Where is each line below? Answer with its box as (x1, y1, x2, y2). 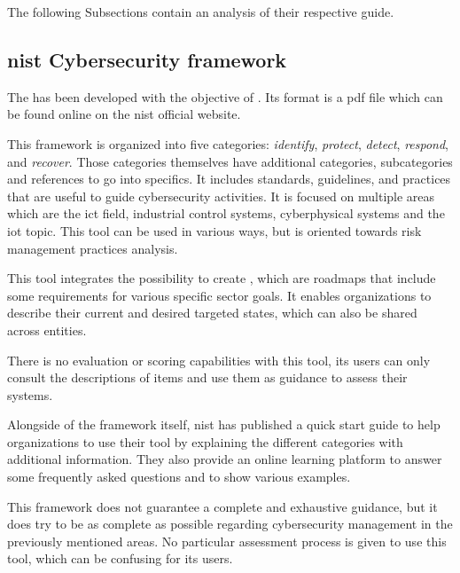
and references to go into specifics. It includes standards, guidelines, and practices (7, 169, 451, 188)
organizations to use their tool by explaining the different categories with (7, 432, 403, 451)
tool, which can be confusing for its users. (7, 549, 233, 568)
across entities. (7, 320, 87, 339)
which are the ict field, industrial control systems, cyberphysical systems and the (7, 204, 445, 223)
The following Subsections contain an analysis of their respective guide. (7, 3, 394, 20)
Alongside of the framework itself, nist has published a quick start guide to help (7, 415, 441, 434)
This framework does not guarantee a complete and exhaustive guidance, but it (7, 497, 438, 515)
